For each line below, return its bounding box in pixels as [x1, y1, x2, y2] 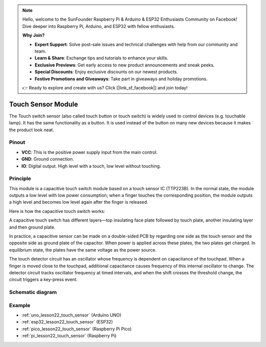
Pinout [9, 139, 26, 146]
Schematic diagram [9, 289, 57, 296]
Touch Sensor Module [9, 100, 78, 108]
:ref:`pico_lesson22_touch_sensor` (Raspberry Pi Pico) [21, 326, 132, 332]
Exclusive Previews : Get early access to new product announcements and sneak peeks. [34, 62, 215, 68]
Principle [9, 175, 32, 182]
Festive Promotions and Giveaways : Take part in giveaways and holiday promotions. [34, 76, 208, 82]
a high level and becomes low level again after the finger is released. [9, 199, 149, 205]
